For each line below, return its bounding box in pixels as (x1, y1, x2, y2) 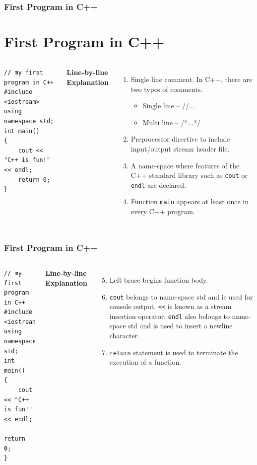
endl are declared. (130, 179, 187, 190)
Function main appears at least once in (130, 196, 249, 207)
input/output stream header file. (130, 143, 230, 154)
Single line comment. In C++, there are (130, 74, 253, 84)
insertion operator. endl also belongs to (109, 310, 230, 321)
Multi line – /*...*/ (142, 117, 200, 127)
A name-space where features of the (130, 160, 240, 170)
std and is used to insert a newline (128, 320, 233, 331)
